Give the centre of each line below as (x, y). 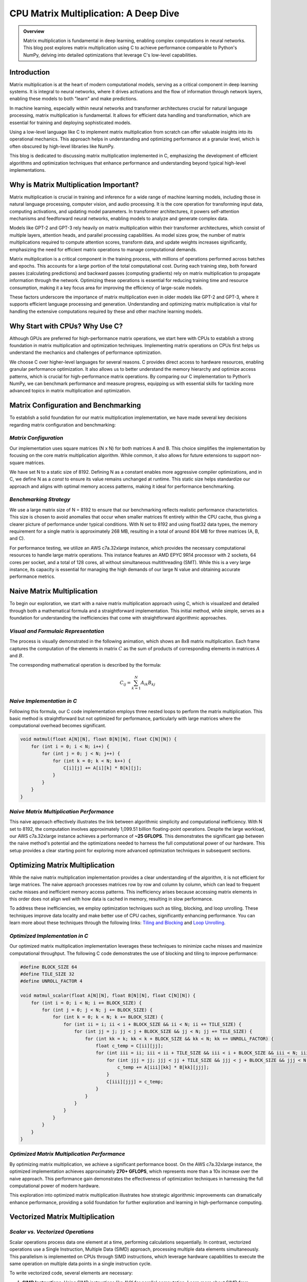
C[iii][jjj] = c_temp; (135, 1081)
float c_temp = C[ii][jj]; (129, 1046)
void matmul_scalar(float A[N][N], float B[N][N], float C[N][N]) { (108, 996)
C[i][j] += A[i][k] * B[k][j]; (102, 768)
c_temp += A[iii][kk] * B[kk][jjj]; (163, 1067)
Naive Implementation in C (43, 701)
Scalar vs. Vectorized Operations (52, 1232)
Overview (34, 31)
